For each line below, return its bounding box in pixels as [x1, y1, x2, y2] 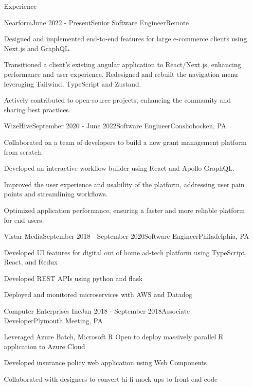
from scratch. [4, 146, 43, 157]
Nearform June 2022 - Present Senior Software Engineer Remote [4, 17, 189, 27]
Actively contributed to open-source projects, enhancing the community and [4, 95, 231, 105]
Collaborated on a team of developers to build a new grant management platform [4, 137, 247, 147]
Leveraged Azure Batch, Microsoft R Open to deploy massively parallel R [4, 332, 224, 342]
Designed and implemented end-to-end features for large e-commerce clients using [4, 34, 247, 44]
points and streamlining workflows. [4, 189, 108, 199]
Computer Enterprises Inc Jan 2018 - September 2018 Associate [4, 306, 190, 316]
